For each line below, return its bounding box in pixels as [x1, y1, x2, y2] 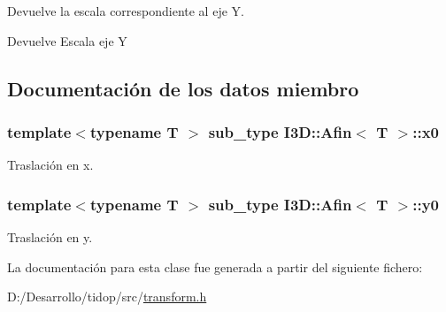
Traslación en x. [7, 156, 94, 174]
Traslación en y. [7, 228, 93, 246]
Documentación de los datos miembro [7, 74, 359, 102]
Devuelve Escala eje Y [7, 31, 127, 49]
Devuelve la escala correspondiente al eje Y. [7, 2, 244, 19]
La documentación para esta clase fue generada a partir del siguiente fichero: [7, 257, 423, 276]
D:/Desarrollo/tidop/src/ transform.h [7, 287, 207, 306]
